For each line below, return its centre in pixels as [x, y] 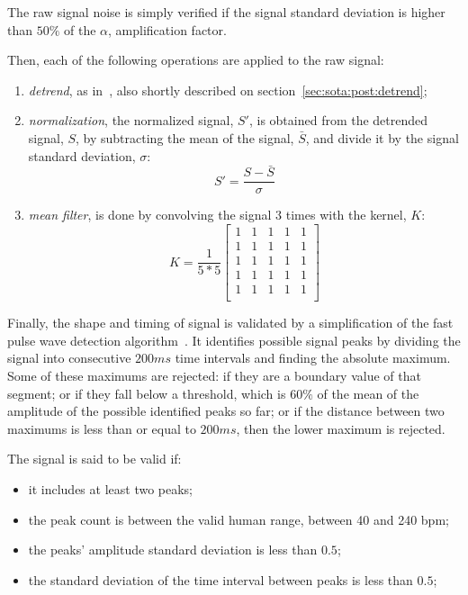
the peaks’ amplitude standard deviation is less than [173, 550]
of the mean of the [368, 393]
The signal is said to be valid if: [94, 459]
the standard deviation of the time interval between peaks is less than [220, 579]
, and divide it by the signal [382, 137]
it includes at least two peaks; [111, 488]
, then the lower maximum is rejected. [341, 428]
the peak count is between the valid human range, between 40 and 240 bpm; [238, 519]
